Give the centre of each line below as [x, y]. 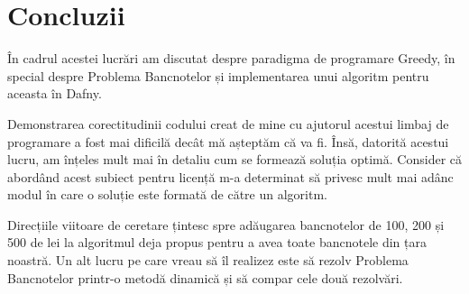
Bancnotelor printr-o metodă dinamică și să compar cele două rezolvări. [205, 277]
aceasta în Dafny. [55, 93]
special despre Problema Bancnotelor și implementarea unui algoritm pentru [218, 75]
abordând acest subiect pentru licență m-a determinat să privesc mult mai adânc [230, 176]
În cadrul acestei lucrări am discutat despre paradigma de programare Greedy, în [231, 58]
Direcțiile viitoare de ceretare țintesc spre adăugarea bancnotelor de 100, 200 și [226, 224]
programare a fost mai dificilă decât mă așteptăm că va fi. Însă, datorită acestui [228, 141]
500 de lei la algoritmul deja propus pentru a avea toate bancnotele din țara [217, 242]
